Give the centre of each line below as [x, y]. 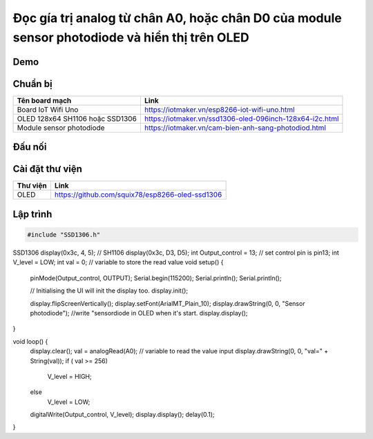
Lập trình [32, 214]
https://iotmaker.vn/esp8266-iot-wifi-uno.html [219, 109]
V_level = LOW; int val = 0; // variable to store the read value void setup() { [118, 262]
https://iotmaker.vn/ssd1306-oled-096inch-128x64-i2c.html [241, 119]
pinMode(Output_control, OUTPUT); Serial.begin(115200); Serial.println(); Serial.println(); [156, 278]
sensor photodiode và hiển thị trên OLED [131, 37]
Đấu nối [30, 147]
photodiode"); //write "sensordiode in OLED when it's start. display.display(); [139, 313]
